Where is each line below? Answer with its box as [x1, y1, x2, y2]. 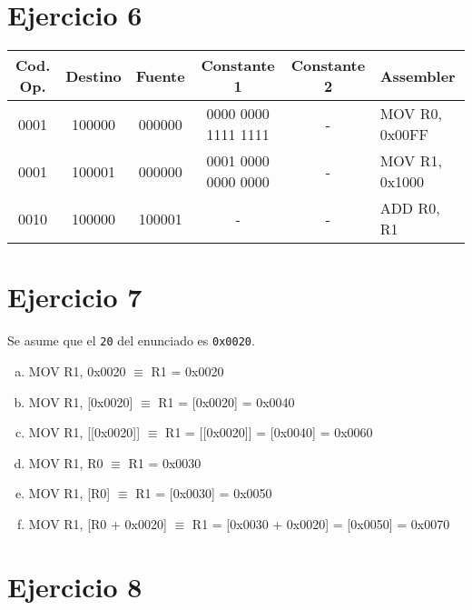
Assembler [379, 65, 456, 86]
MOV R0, [379, 103, 442, 125]
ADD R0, [379, 197, 440, 219]
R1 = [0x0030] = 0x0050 [135, 484, 272, 503]
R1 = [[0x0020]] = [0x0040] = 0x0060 [165, 423, 373, 442]
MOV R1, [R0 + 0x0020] [28, 514, 167, 533]
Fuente [135, 65, 185, 86]
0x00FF [379, 124, 428, 145]
